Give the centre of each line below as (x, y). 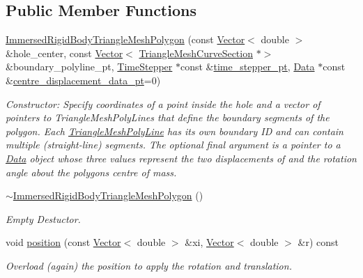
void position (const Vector (63, 242)
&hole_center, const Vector (64, 53)
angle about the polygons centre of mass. (91, 172)
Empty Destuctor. (43, 218)
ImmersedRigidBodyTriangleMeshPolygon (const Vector (125, 39)
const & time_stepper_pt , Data (248, 67)
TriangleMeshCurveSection (196, 53)
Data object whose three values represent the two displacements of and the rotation (181, 158)
